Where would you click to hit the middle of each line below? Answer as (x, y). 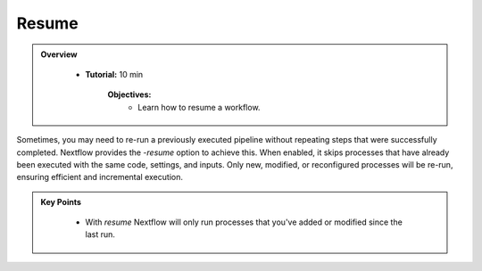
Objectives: (129, 94)
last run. (100, 234)
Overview (59, 54)
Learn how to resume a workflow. (199, 107)
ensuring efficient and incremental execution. (100, 177)
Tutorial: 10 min (114, 74)
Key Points (61, 201)
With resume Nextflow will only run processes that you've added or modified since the (244, 222)
